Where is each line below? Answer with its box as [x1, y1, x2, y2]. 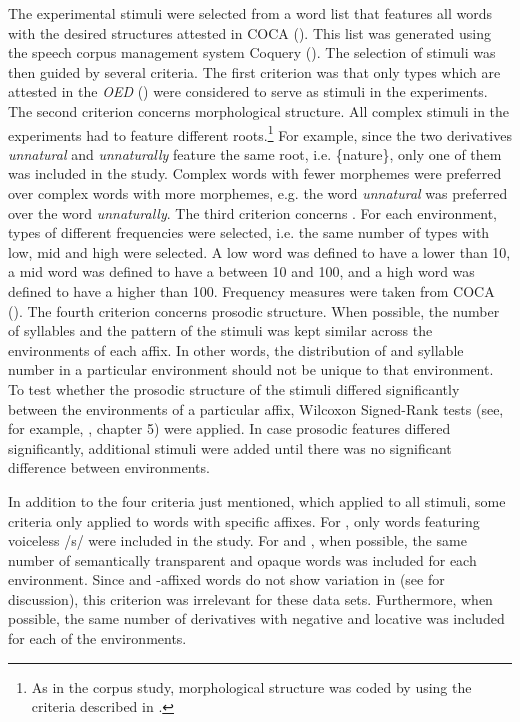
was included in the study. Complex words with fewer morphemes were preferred [8, 163, 502, 184]
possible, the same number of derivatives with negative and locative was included [8, 608, 505, 629]
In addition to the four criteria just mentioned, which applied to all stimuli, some [8, 490, 506, 511]
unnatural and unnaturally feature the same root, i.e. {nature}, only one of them [8, 143, 502, 164]
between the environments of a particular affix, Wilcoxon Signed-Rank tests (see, [8, 398, 504, 419]
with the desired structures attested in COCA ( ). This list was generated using [8, 22, 491, 43]
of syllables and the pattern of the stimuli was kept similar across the [8, 320, 433, 341]
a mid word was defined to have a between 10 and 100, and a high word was [8, 261, 475, 282]
